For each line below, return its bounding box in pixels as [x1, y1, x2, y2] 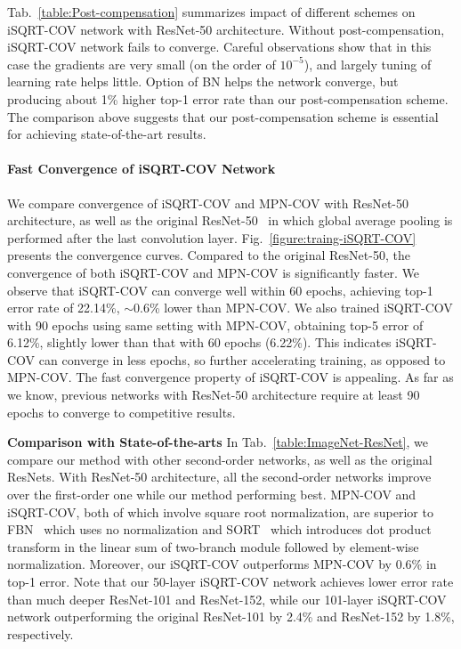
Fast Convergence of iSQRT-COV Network [7, 159, 276, 178]
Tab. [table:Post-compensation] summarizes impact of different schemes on [7, 3, 416, 20]
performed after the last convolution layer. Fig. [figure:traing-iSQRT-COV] [7, 228, 417, 247]
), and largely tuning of [303, 54, 432, 73]
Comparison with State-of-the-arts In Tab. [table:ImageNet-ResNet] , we [7, 433, 428, 451]
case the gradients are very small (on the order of [7, 54, 276, 73]
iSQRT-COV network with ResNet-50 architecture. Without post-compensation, [7, 20, 445, 38]
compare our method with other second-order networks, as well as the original [7, 450, 433, 468]
